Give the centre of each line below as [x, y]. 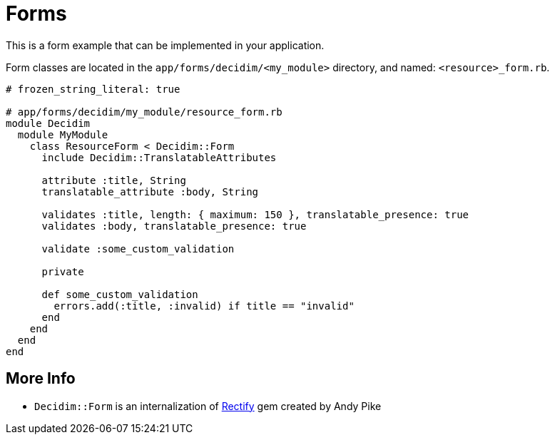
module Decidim [48, 123]
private [63, 271]
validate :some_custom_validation [138, 249]
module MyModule [63, 134]
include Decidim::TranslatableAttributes [159, 157]
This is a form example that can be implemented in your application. [165, 45]
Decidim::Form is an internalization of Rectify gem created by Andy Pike [208, 406]
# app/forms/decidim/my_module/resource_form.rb [144, 112]
